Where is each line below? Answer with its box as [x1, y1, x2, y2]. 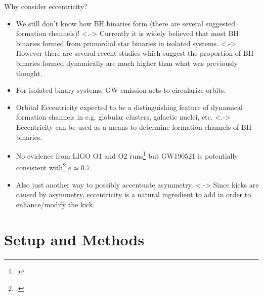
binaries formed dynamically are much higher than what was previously [16, 57, 238, 68]
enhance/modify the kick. [16, 199, 95, 209]
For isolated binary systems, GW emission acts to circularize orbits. [16, 85, 226, 95]
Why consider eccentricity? [4, 1, 87, 11]
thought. [16, 67, 42, 78]
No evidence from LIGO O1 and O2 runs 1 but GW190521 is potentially [16, 149, 238, 161]
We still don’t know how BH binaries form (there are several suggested [16, 18, 235, 28]
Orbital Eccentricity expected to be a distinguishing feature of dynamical [16, 101, 243, 112]
